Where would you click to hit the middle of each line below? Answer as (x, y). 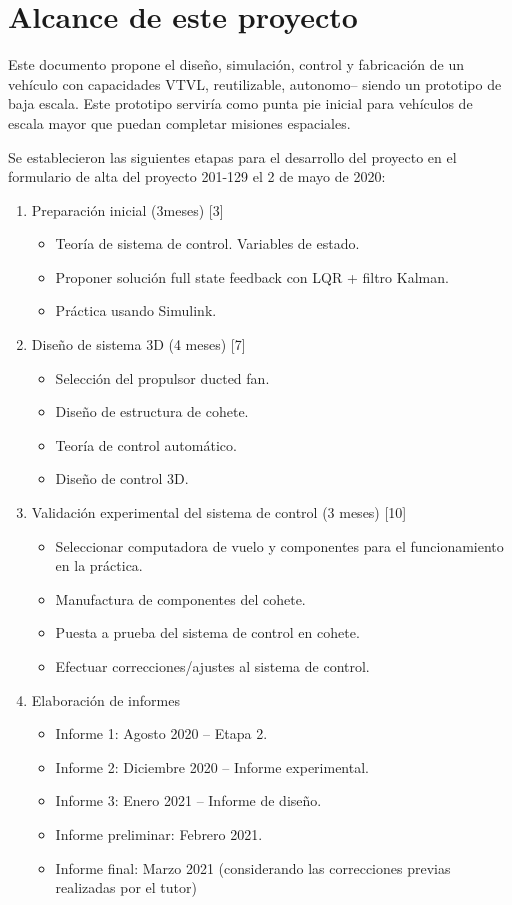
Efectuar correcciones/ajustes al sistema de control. (212, 666)
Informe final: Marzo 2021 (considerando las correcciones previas (253, 867)
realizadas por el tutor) (126, 887)
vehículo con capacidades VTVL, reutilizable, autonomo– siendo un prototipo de (255, 83)
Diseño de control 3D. (122, 478)
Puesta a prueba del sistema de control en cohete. (207, 632)
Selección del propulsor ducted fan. (162, 377)
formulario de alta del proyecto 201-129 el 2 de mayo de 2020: (197, 176)
